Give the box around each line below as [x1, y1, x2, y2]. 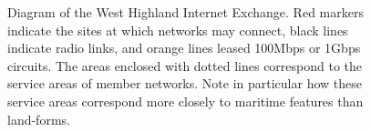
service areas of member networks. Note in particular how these [7, 74, 362, 93]
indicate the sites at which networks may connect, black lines [7, 20, 348, 39]
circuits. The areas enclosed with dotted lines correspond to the [7, 56, 363, 75]
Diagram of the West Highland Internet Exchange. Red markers [7, 3, 364, 21]
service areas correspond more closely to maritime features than [7, 91, 364, 110]
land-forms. [7, 109, 70, 128]
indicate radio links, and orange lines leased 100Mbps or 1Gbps [7, 38, 361, 57]
